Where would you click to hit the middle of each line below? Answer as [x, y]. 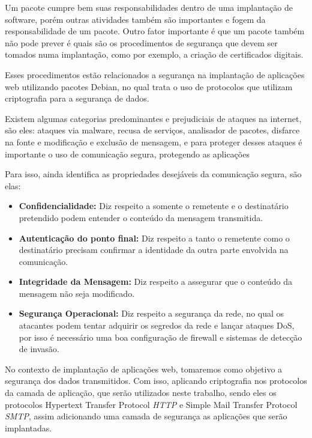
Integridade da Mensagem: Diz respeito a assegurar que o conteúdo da [155, 281]
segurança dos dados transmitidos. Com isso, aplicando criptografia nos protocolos [156, 381]
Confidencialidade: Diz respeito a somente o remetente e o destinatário [154, 206]
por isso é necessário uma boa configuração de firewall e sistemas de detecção [160, 337]
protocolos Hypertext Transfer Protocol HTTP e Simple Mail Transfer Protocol [151, 404]
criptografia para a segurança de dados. [77, 98]
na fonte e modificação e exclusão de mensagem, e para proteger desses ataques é [154, 141]
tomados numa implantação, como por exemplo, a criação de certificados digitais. [154, 54]
